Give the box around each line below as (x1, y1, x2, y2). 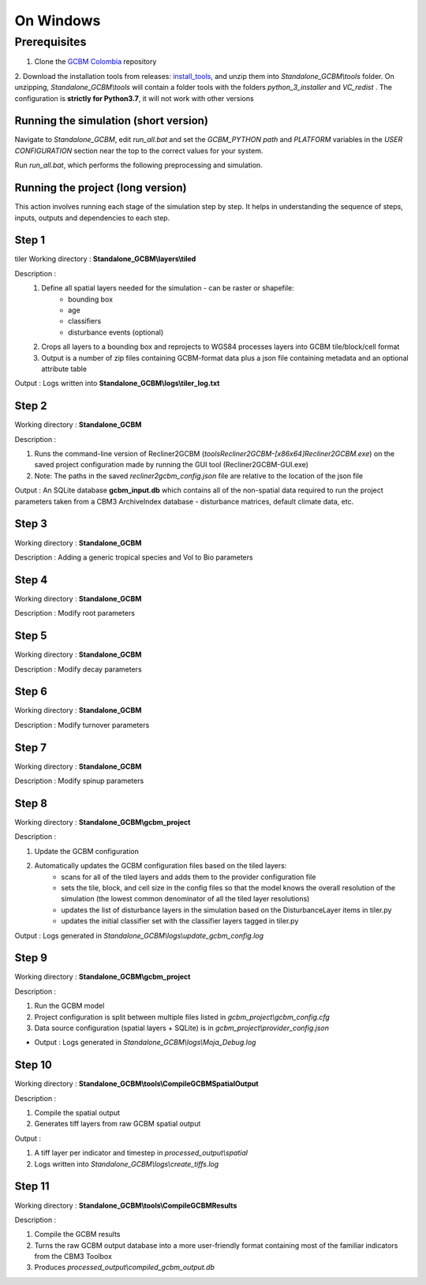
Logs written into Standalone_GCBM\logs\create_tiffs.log (34, 1159, 219, 1168)
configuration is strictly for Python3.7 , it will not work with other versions (14, 93, 254, 103)
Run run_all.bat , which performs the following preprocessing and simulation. (14, 160, 263, 170)
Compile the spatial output (34, 1108, 121, 1118)
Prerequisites (14, 35, 87, 49)
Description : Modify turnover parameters (14, 720, 150, 729)
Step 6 (14, 685, 47, 699)
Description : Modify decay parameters (14, 664, 142, 674)
